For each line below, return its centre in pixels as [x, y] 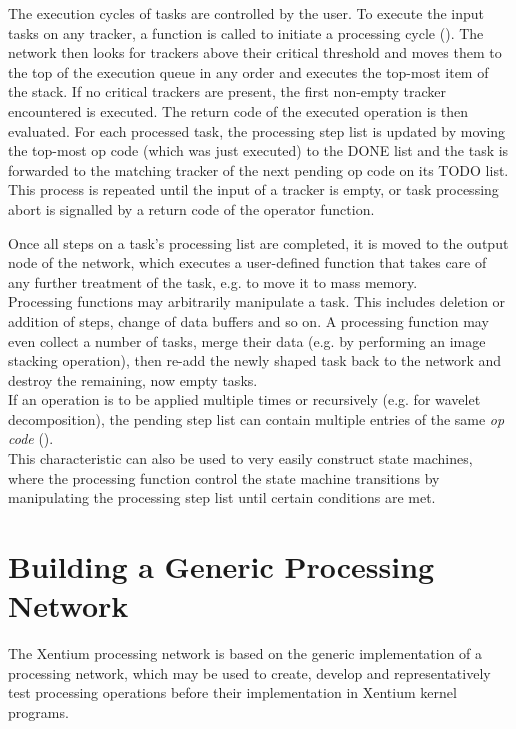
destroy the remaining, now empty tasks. [133, 379]
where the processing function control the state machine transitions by [224, 477]
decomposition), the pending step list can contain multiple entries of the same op [256, 418]
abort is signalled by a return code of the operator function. [191, 208]
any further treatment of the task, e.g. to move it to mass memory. [213, 281]
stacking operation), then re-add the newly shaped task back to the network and [255, 360]
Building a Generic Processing [221, 566]
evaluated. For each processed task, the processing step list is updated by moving [257, 130]
